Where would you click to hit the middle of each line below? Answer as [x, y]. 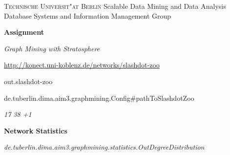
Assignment [24, 32]
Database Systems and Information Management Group [88, 15]
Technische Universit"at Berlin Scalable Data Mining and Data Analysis [115, 6]
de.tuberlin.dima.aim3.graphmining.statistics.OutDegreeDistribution [104, 147]
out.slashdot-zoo [28, 81]
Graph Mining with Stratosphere [52, 48]
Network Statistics [36, 130]
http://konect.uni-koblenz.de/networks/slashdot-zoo [82, 65]
